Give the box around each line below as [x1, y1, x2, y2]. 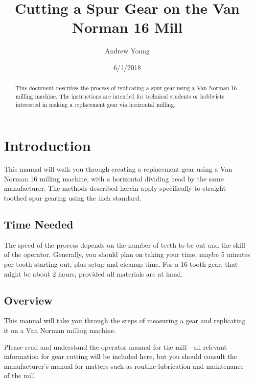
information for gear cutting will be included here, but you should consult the [4, 351, 237, 361]
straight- [203, 183, 228, 193]
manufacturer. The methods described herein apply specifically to [4, 183, 201, 193]
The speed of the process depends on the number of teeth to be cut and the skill [4, 239, 245, 250]
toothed [4, 192, 27, 203]
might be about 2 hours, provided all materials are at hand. [4, 268, 183, 279]
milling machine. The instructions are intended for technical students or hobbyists [15, 92, 225, 100]
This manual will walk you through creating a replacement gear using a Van [4, 164, 232, 174]
